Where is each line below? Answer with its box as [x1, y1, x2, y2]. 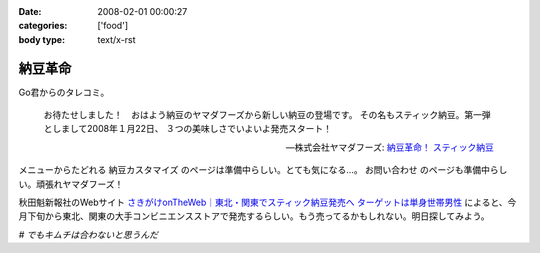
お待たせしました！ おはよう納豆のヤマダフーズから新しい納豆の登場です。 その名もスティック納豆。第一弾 [43, 109, 491, 121]
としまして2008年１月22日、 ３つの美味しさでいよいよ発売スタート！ [43, 123, 332, 135]
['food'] [97, 20, 129, 32]
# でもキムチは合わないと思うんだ [18, 228, 159, 240]
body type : [18, 33, 65, 45]
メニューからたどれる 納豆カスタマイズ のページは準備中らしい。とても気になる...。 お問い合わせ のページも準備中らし [18, 164, 508, 176]
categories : [18, 20, 68, 32]
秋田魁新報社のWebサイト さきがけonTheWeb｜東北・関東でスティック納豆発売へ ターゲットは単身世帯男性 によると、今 [18, 196, 517, 209]
